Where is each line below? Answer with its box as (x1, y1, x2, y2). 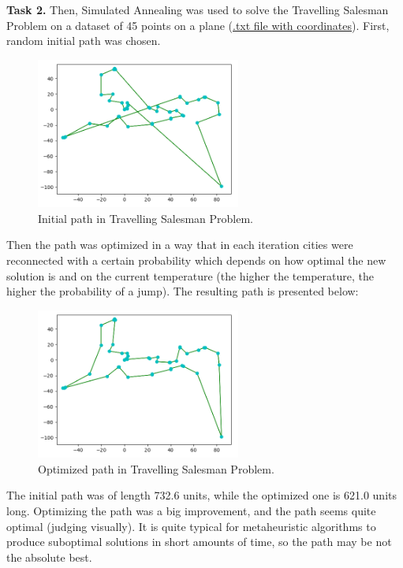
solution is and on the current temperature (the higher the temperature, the (6, 267, 374, 284)
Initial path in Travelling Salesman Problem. (38, 210, 253, 226)
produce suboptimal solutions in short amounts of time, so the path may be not (6, 533, 392, 550)
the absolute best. (6, 548, 92, 565)
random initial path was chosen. (6, 32, 161, 49)
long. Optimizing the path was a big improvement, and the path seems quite (6, 503, 376, 518)
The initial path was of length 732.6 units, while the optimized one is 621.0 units (6, 487, 397, 503)
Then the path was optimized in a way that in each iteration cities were (6, 236, 353, 253)
